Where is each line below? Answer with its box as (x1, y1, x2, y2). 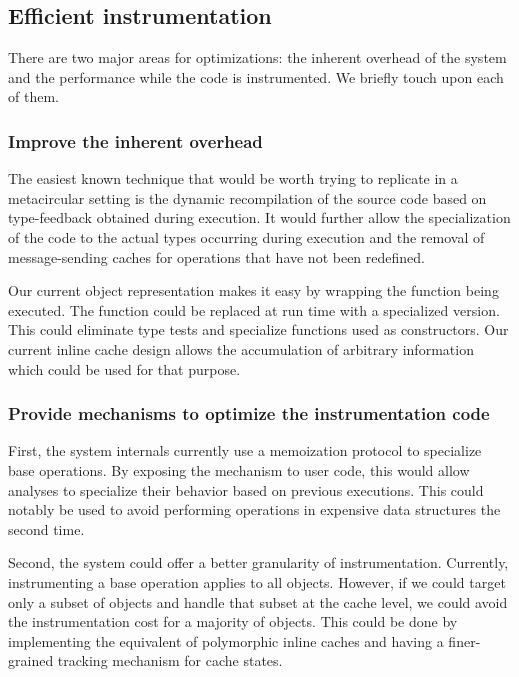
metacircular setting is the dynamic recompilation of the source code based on (8, 187, 487, 208)
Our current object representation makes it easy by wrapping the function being (8, 280, 499, 301)
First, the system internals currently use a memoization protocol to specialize (8, 440, 482, 461)
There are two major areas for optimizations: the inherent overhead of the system (8, 47, 507, 68)
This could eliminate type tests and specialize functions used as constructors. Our (8, 319, 509, 340)
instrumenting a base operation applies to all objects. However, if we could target (8, 571, 506, 592)
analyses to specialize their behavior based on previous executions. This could (8, 479, 484, 500)
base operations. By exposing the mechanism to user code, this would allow (8, 459, 470, 480)
